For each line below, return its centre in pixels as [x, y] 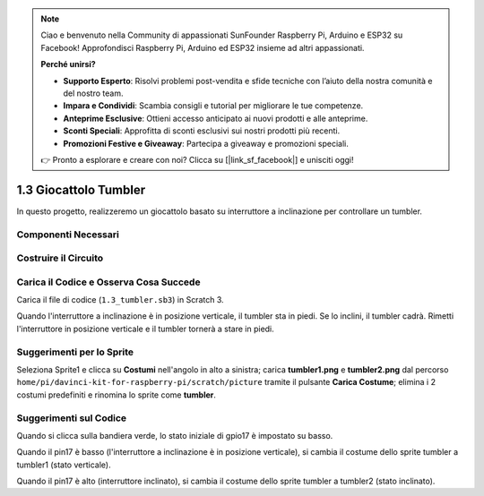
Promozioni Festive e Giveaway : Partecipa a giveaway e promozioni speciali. [206, 143]
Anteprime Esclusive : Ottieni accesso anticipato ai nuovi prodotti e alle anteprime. [216, 118]
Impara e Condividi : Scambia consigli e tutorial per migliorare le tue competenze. [213, 106]
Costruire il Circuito [60, 258]
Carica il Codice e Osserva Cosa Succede [108, 282]
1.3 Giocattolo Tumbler [81, 189]
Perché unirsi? [68, 64]
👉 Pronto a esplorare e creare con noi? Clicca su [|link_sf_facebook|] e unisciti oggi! [197, 159]
